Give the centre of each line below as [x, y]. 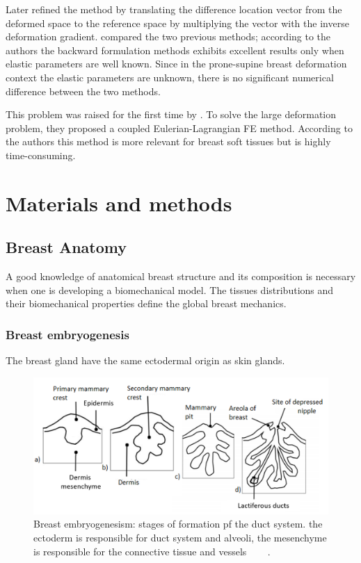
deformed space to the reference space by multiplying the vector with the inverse [177, 23]
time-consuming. [41, 155]
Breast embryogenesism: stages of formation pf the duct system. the [178, 524]
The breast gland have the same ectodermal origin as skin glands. [145, 360]
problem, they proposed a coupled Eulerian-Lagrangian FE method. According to [179, 128]
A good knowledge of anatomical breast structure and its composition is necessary [181, 276]
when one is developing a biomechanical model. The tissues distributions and [170, 289]
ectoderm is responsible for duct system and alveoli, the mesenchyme [180, 537]
